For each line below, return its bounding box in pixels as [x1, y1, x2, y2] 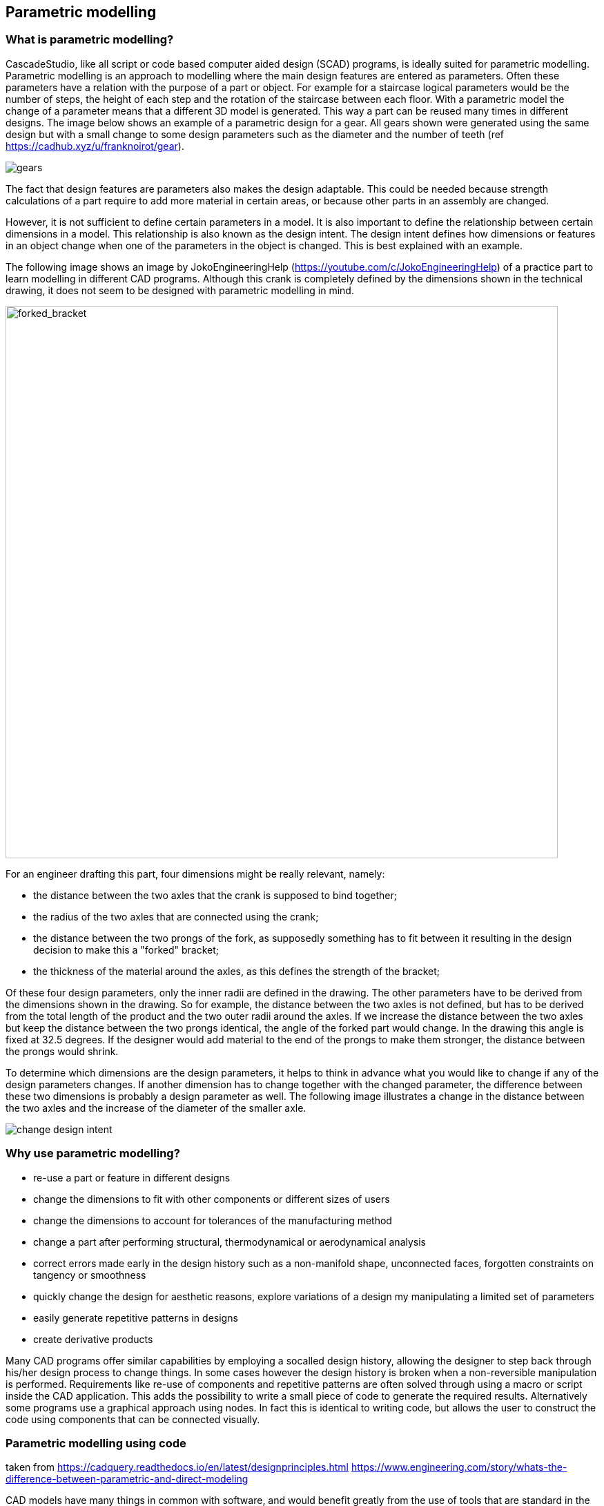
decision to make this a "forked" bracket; [33, 943, 220, 956]
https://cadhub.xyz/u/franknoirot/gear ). [6, 139, 184, 152]
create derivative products [33, 1333, 153, 1345]
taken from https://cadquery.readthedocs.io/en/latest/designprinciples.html [6, 1461, 349, 1474]
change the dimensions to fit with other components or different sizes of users [33, 1193, 390, 1205]
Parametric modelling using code [6, 1436, 186, 1450]
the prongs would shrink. [6, 1045, 119, 1057]
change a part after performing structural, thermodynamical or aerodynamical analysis [33, 1235, 427, 1248]
